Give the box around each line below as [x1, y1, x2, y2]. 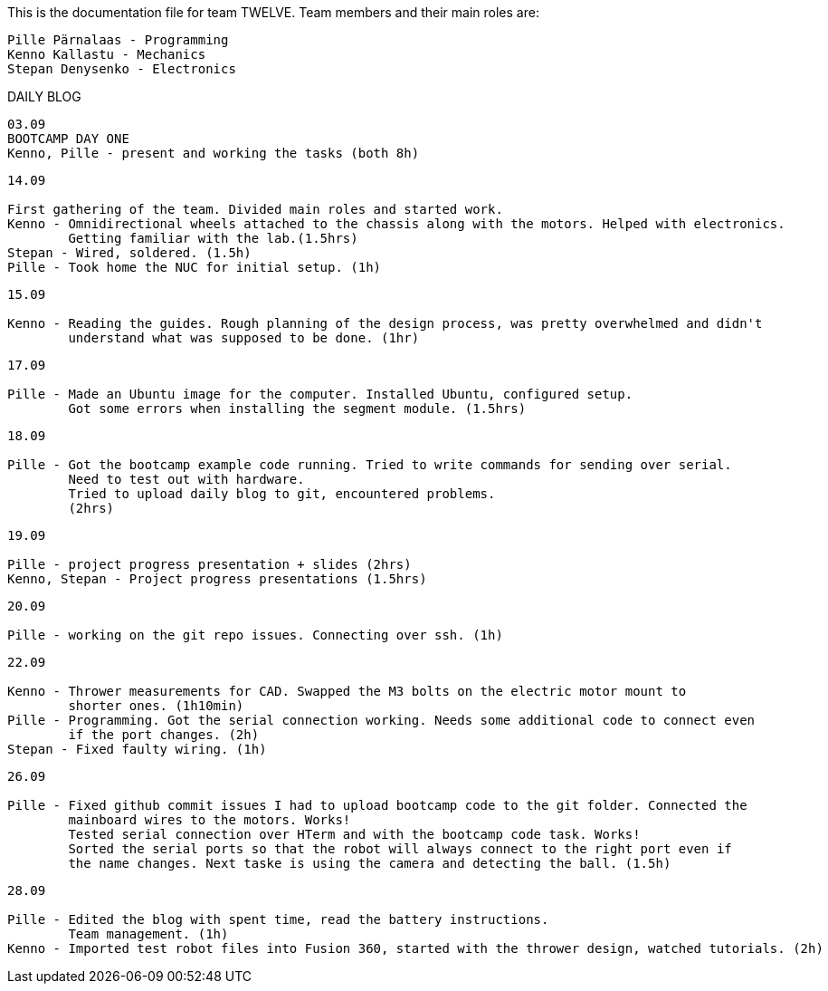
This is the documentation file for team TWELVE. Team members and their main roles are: [7, 5, 539, 20]
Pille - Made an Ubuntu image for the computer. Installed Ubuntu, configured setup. [7, 387, 633, 401]
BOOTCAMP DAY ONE [7, 131, 129, 146]
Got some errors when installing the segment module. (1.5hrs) [68, 401, 527, 416]
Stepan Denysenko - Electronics [7, 62, 236, 76]
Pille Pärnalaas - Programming [7, 33, 229, 47]
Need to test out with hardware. [68, 472, 305, 486]
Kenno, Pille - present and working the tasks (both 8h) [7, 146, 420, 160]
